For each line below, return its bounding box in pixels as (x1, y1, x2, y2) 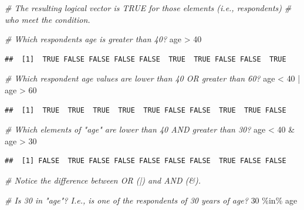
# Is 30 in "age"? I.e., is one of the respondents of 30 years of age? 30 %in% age (5, 194, 298, 206)
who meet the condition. (5, 13, 90, 25)
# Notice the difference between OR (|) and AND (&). (5, 174, 201, 186)
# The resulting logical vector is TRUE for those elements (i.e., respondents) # (5, 2, 292, 13)
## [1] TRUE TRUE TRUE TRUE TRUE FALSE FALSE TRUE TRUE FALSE (5, 106, 286, 114)
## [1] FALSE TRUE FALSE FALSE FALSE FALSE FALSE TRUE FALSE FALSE (5, 157, 286, 165)
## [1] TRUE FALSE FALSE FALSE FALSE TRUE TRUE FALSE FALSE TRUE (5, 55, 286, 63)
